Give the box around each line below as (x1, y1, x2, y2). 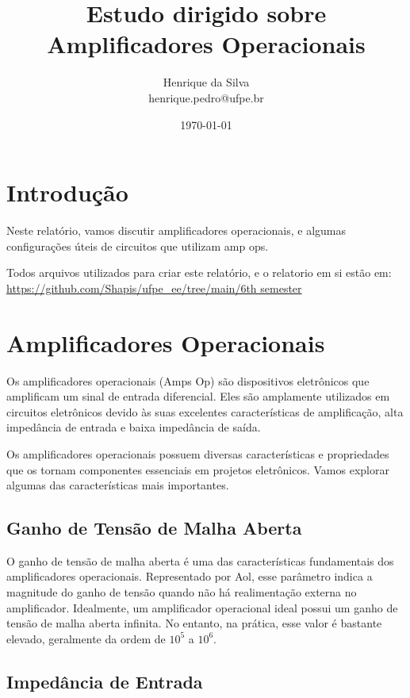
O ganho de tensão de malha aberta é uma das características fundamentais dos (6, 552, 394, 569)
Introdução (6, 176, 128, 209)
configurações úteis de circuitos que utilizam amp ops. (6, 237, 269, 254)
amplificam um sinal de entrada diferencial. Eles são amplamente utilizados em (6, 388, 390, 405)
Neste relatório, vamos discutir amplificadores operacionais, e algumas (6, 222, 347, 239)
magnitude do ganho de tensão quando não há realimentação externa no (6, 584, 357, 600)
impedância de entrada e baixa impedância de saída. (6, 419, 261, 435)
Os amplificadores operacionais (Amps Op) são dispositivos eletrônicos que (6, 372, 370, 389)
